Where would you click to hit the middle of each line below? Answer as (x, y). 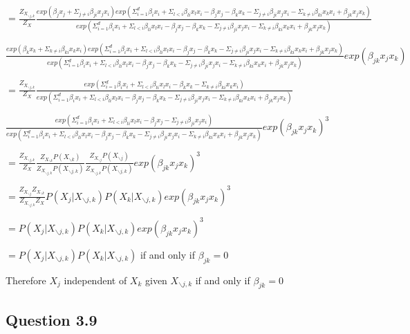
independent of (95, 280)
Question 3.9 (52, 319)
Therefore (26, 280)
